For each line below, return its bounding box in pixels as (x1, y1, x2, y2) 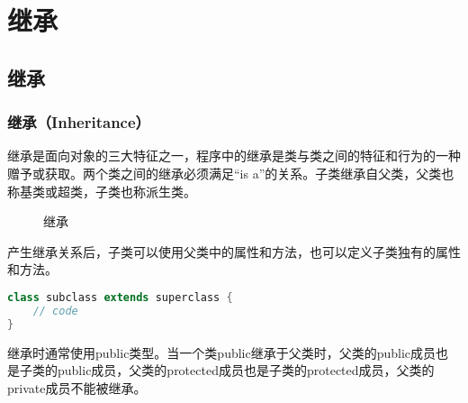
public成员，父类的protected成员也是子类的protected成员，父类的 (57, 361, 435, 380)
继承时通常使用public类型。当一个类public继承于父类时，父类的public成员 (7, 343, 436, 362)
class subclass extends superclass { (7, 290, 233, 304)
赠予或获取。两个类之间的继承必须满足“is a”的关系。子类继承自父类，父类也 (7, 163, 454, 182)
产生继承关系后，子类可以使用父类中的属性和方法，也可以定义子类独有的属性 (7, 242, 461, 261)
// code (32, 304, 78, 317)
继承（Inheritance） (7, 111, 150, 133)
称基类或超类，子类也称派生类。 (7, 181, 196, 200)
